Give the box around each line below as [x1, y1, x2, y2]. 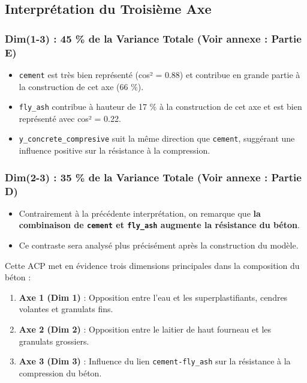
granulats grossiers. [19, 334, 89, 347]
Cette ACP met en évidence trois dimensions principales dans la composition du [5, 259, 300, 271]
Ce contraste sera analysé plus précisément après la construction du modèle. [19, 239, 299, 252]
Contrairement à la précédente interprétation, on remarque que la [19, 207, 261, 219]
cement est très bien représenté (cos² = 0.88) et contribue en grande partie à [19, 68, 300, 80]
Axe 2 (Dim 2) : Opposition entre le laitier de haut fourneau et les [19, 323, 272, 336]
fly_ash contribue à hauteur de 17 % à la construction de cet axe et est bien [19, 100, 302, 113]
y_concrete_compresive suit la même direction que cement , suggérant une [19, 132, 295, 145]
